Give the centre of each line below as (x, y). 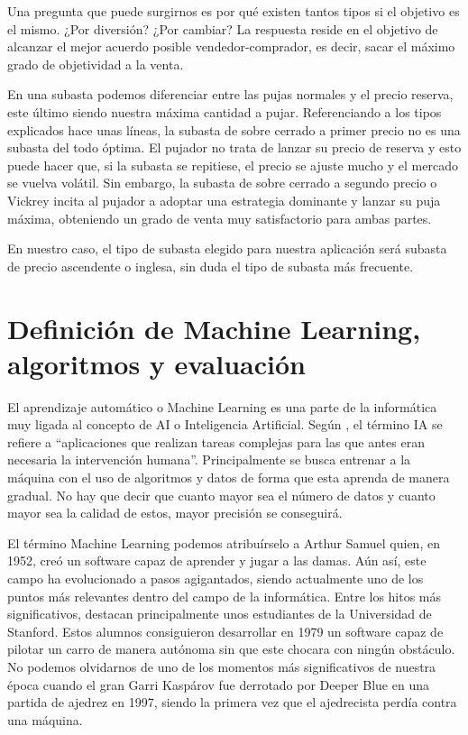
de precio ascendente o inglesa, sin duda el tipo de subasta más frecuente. (211, 266)
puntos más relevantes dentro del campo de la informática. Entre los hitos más (225, 596)
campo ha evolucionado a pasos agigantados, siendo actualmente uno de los (216, 578)
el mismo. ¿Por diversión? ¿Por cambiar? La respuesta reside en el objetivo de (223, 28)
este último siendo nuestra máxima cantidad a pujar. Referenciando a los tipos (225, 111)
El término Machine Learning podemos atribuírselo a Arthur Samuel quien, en (224, 542)
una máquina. (45, 719)
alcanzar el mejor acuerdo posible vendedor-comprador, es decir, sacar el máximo (231, 46)
